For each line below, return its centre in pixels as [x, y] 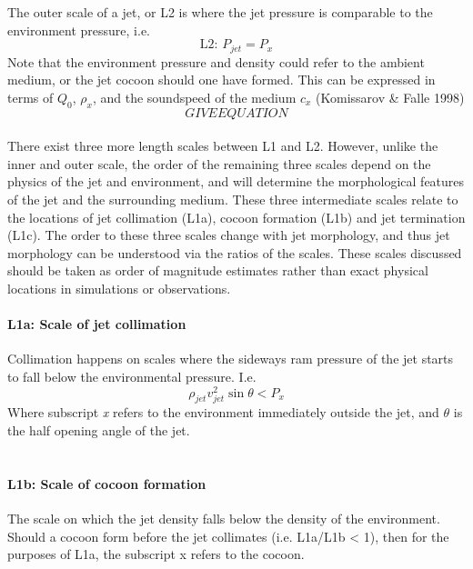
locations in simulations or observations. [119, 288]
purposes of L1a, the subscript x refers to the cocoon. [156, 554]
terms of [30, 97]
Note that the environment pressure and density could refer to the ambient [216, 61]
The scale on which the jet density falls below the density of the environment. [224, 518]
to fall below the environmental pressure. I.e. [132, 376]
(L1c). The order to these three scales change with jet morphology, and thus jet [229, 235]
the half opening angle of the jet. [99, 430]
